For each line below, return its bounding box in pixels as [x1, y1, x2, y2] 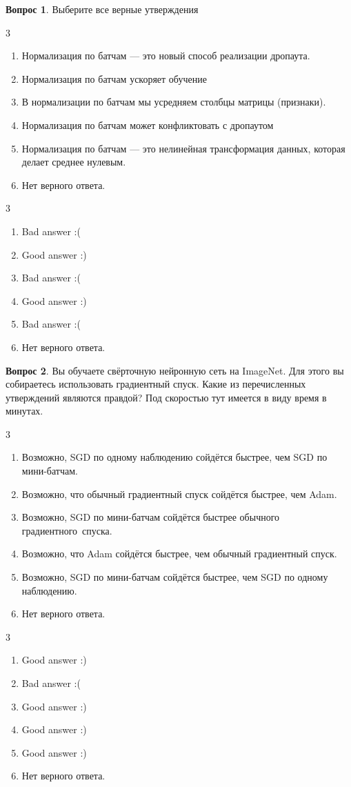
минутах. [6, 404, 43, 418]
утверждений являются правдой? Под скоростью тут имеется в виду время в [6, 390, 327, 404]
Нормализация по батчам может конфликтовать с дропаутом [21, 117, 274, 132]
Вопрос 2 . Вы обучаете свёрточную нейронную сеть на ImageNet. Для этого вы [6, 363, 344, 377]
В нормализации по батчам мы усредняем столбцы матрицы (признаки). [21, 94, 326, 109]
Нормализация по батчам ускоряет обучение [21, 71, 207, 86]
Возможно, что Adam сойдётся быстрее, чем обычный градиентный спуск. [21, 546, 337, 561]
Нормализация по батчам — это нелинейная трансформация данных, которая [21, 141, 345, 155]
